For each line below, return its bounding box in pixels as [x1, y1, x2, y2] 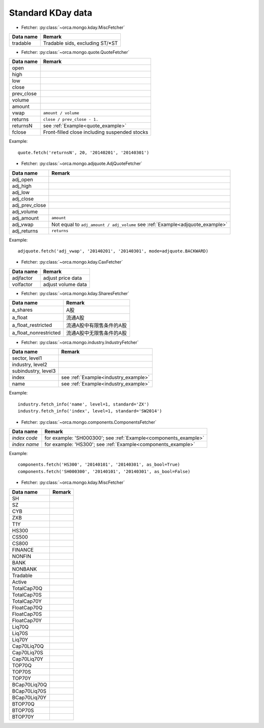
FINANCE [12, 546, 34, 553]
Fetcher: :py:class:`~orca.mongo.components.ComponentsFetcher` [21, 419, 156, 425]
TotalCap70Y [12, 597, 42, 604]
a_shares [12, 306, 33, 313]
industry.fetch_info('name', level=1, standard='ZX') [18, 401, 149, 407]
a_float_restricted [12, 322, 52, 329]
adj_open [12, 176, 33, 183]
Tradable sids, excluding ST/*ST [43, 40, 118, 46]
